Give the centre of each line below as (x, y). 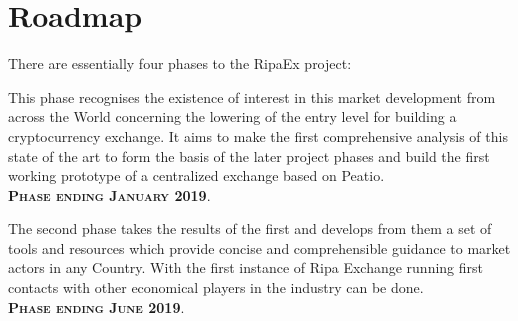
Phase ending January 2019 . (109, 194)
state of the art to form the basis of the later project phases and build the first (249, 155)
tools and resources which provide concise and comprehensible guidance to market (259, 247)
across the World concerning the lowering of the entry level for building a (232, 116)
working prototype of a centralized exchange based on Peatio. (196, 175)
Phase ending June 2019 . (96, 306)
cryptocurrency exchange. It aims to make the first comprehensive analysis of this (258, 135)
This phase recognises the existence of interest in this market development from (252, 96)
